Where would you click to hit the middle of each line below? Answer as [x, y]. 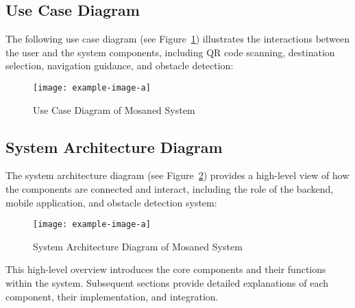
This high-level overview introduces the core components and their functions [166, 269]
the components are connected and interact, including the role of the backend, [170, 189]
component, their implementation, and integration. [112, 296]
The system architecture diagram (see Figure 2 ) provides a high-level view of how [177, 175]
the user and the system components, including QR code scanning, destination [170, 52]
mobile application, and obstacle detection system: [111, 202]
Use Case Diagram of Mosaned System [114, 109]
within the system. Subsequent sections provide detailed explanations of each [167, 283]
